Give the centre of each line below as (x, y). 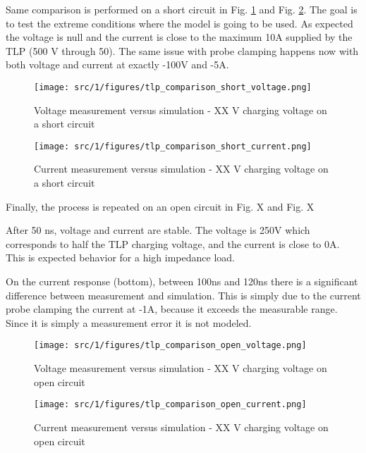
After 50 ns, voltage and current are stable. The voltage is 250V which (158, 230)
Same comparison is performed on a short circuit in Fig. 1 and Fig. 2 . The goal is (182, 9)
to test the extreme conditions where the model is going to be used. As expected (179, 23)
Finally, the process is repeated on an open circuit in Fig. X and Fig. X (160, 206)
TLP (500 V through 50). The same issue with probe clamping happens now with (182, 50)
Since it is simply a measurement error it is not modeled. (129, 322)
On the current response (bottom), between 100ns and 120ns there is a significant (182, 281)
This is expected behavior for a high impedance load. (120, 257)
